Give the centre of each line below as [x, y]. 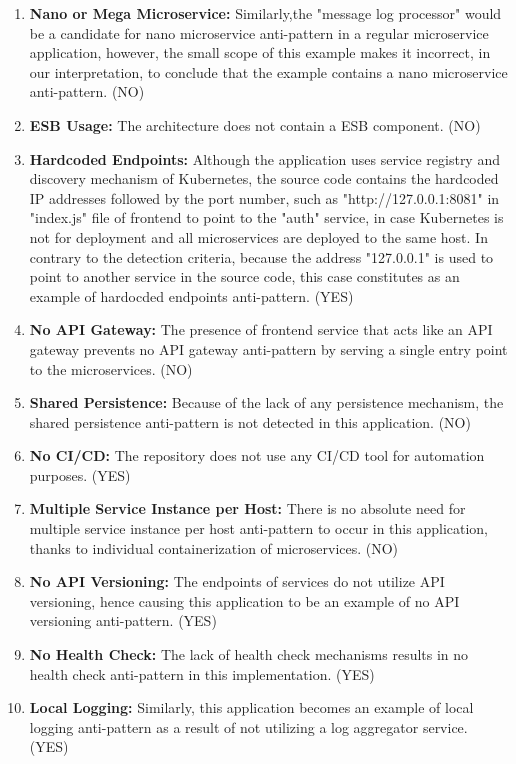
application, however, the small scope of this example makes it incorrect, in [260, 52]
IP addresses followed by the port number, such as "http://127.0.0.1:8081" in [264, 197]
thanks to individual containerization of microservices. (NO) [214, 547]
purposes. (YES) [80, 474]
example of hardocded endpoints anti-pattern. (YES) [191, 295]
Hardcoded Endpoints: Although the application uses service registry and [264, 158]
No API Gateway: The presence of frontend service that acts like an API [261, 329]
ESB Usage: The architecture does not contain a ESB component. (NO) [255, 124]
